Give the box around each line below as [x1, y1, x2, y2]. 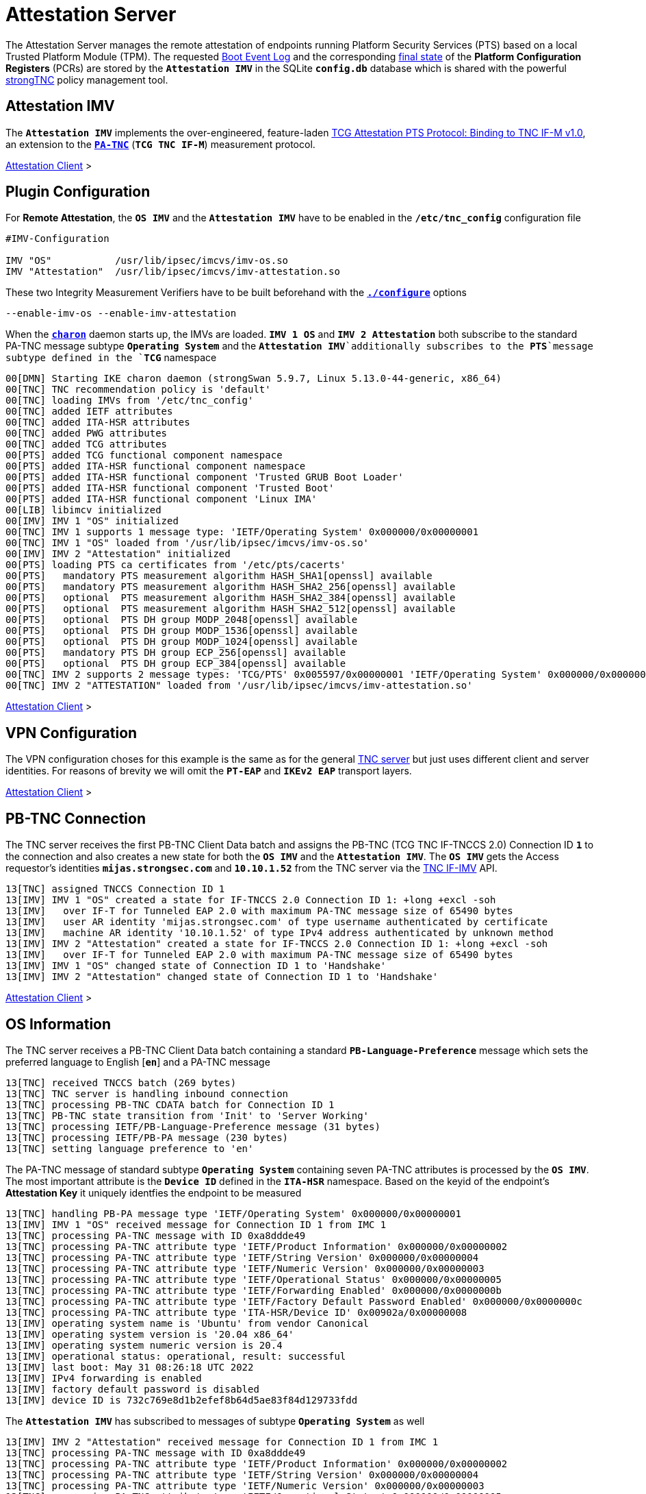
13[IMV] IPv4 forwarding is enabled [5, 1372, 202, 1384]
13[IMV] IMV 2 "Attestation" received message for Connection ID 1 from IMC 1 [5, 1436, 439, 1447]
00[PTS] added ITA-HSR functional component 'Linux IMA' [5, 493, 318, 505]
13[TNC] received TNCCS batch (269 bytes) [5, 1077, 237, 1088]
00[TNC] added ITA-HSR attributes [5, 417, 190, 428]
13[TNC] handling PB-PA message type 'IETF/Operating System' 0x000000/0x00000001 [5, 1208, 461, 1219]
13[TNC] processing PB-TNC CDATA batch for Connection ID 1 [5, 1099, 335, 1110]
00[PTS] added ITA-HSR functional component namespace [5, 461, 306, 472]
